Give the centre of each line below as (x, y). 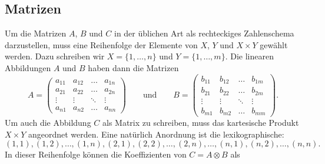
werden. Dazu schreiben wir (55, 56)
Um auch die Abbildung (48, 123)
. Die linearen (249, 56)
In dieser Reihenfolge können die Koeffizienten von (96, 154)
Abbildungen (28, 67)
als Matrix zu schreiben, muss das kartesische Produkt (200, 123)
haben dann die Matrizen (133, 67)
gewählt (274, 44)
